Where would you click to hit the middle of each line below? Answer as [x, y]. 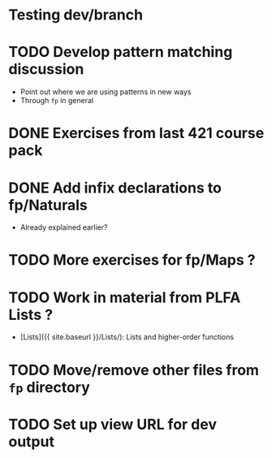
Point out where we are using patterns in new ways [106, 92]
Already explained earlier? [64, 227]
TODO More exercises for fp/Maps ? [132, 260]
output [32, 441]
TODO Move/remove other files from [134, 370]
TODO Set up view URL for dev [113, 424]
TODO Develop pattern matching [121, 52]
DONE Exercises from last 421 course [136, 134]
